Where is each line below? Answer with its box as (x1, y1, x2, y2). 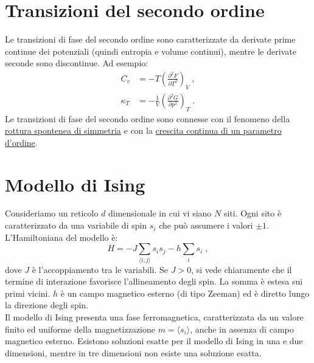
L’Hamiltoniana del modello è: (5, 230, 118, 243)
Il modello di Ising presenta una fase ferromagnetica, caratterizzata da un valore (5, 310, 304, 323)
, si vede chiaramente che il (191, 263, 292, 275)
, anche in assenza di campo (190, 322, 294, 335)
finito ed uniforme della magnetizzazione (5, 322, 155, 335)
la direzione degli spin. (5, 299, 89, 311)
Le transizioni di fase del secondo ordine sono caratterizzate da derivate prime (5, 33, 296, 46)
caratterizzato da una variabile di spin (5, 219, 147, 232)
